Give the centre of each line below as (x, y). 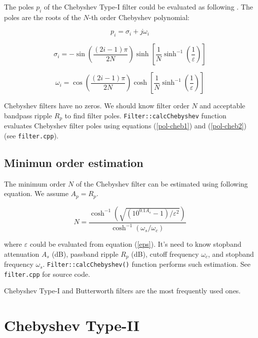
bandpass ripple (28, 115)
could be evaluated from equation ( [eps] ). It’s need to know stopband (135, 244)
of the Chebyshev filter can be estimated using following (162, 183)
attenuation (22, 253)
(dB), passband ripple (85, 253)
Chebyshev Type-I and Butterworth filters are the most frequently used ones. (122, 291)
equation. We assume (36, 193)
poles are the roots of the (42, 17)
